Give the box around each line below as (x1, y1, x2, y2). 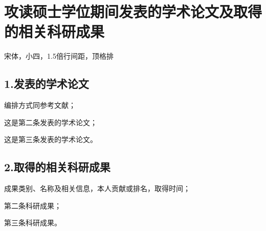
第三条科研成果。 (4, 217, 61, 228)
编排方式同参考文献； (4, 100, 76, 110)
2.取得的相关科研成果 (4, 159, 110, 175)
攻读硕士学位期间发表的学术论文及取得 (4, 1, 262, 22)
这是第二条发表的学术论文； (4, 117, 97, 127)
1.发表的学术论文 (4, 76, 89, 91)
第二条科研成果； (4, 200, 61, 211)
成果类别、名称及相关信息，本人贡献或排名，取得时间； (4, 183, 190, 194)
